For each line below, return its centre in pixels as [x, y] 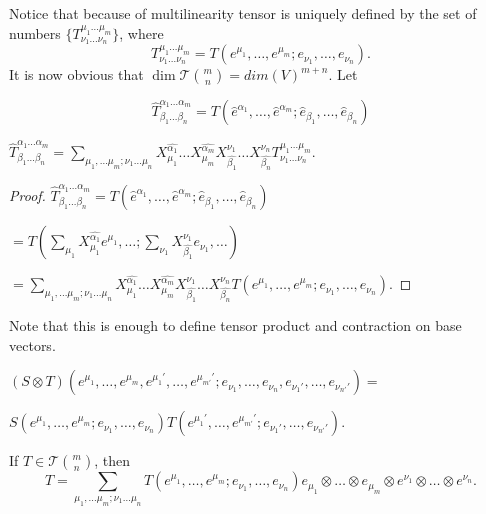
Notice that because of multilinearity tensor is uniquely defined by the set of [243, 13]
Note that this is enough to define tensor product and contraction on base [235, 325]
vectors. [32, 344]
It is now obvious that [76, 74]
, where [141, 32]
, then [112, 460]
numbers [35, 32]
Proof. [27, 195]
